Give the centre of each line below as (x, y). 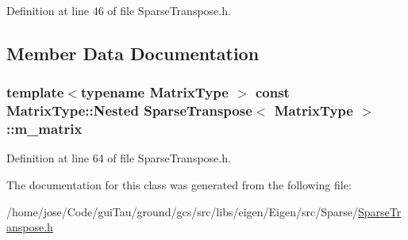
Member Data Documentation (133, 53)
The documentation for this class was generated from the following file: (179, 185)
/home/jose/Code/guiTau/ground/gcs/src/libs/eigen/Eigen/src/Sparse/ (183, 211)
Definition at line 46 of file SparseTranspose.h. (119, 10)
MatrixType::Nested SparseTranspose (129, 110)
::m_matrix (44, 129)
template (35, 92)
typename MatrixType (154, 92)
